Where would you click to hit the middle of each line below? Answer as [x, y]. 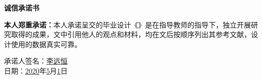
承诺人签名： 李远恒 [36, 61]
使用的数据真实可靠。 [46, 44]
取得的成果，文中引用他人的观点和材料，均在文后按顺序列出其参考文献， [131, 34]
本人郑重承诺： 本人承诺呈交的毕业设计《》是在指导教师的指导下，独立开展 [127, 24]
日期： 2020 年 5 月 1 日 [36, 70]
